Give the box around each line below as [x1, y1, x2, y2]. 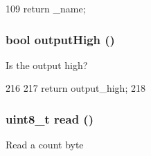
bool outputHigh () [6, 30, 115, 48]
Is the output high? [6, 57, 88, 72]
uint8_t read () [6, 110, 94, 127]
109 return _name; [6, 1, 86, 15]
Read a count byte [6, 137, 84, 152]
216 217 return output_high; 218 [6, 81, 145, 95]
